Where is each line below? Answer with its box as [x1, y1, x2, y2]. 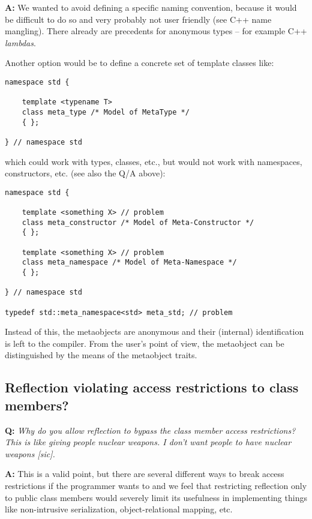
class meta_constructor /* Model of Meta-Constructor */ [22, 218, 254, 227]
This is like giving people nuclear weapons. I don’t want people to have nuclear [5, 436, 292, 448]
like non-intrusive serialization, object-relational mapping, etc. [5, 503, 233, 515]
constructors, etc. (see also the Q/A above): [5, 167, 166, 179]
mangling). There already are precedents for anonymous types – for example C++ [5, 25, 307, 37]
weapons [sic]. [5, 447, 55, 460]
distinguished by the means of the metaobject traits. [5, 349, 197, 361]
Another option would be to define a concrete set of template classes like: [5, 56, 274, 69]
